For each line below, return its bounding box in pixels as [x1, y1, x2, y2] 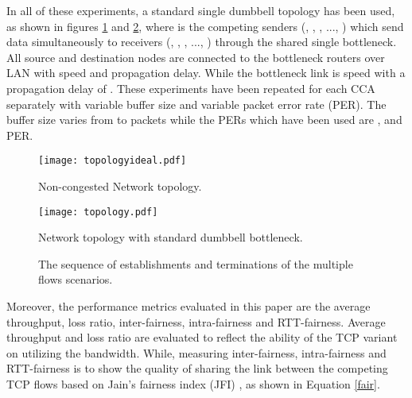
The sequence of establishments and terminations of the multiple [38, 255, 353, 272]
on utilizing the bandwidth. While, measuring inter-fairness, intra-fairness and [6, 344, 387, 361]
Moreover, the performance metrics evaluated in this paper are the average [6, 298, 371, 315]
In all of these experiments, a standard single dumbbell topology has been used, [6, 2, 395, 18]
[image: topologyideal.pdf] [38, 155, 187, 167]
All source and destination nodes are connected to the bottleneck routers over [6, 48, 385, 65]
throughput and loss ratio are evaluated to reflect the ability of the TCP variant [6, 329, 398, 346]
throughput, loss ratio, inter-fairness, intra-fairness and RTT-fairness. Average [6, 313, 386, 330]
